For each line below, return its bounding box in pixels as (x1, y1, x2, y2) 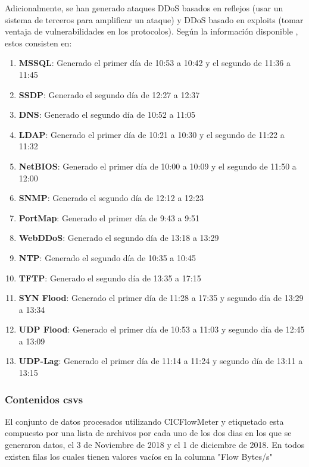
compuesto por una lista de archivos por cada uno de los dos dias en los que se (5, 427, 292, 439)
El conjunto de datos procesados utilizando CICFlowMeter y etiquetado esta (5, 415, 284, 427)
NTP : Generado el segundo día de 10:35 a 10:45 (18, 251, 196, 264)
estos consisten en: (5, 36, 72, 49)
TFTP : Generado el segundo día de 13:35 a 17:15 (18, 271, 201, 284)
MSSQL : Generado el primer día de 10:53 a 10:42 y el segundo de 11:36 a (18, 57, 291, 69)
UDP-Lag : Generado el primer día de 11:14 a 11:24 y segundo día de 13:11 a (18, 355, 303, 367)
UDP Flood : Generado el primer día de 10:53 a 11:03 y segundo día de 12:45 (18, 323, 305, 336)
